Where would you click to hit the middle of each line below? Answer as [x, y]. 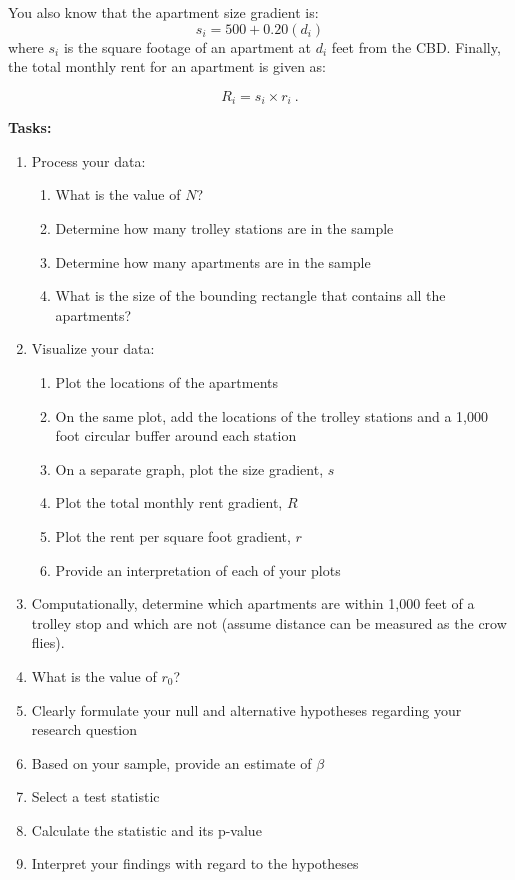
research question [84, 729]
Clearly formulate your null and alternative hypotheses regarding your [246, 709]
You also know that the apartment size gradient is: [163, 12]
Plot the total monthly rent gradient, [169, 502]
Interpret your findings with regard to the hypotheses [195, 863]
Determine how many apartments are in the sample [213, 261]
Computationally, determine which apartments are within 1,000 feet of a [253, 603]
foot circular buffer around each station [176, 435]
